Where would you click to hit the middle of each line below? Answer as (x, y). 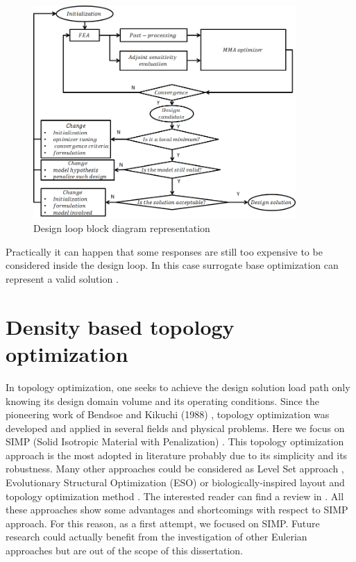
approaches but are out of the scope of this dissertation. (124, 551)
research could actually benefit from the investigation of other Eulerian (156, 537)
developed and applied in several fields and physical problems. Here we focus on (175, 428)
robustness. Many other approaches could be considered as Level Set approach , (175, 469)
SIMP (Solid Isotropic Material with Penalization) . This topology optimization (175, 441)
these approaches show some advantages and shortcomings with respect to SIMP (177, 510)
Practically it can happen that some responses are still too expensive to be (164, 251)
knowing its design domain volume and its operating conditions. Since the (162, 400)
